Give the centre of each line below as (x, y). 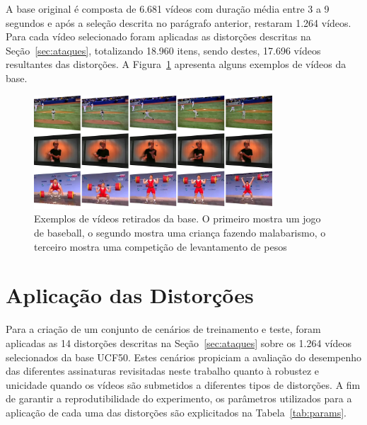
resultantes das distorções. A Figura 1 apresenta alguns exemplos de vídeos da (176, 64)
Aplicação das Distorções (130, 295)
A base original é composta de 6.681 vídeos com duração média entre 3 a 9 (168, 8)
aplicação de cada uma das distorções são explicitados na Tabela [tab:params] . (176, 412)
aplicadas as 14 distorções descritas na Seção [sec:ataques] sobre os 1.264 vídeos (179, 342)
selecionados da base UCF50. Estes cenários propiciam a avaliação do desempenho (184, 357)
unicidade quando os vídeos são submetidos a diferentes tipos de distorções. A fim (183, 384)
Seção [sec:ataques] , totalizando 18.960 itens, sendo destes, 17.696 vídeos (163, 50)
